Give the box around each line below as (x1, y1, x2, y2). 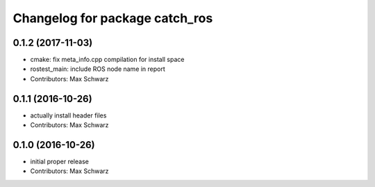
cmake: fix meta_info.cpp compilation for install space (30, 56, 185, 64)
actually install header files (30, 111, 107, 120)
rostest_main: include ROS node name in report (30, 65, 166, 73)
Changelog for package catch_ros (12, 10, 213, 26)
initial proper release (30, 157, 90, 166)
